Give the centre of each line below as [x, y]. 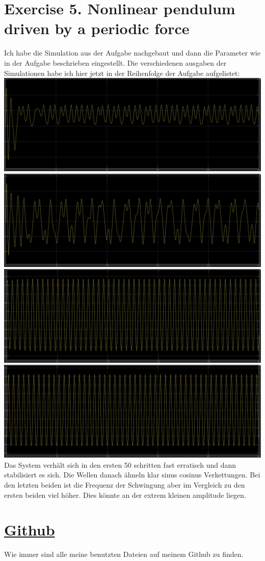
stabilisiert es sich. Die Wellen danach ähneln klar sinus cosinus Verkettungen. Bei [132, 475]
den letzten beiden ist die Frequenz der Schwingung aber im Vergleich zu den [125, 485]
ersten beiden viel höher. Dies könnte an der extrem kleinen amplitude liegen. [125, 495]
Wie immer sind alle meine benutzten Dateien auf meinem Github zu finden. [124, 554]
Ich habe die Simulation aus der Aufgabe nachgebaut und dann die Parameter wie [132, 53]
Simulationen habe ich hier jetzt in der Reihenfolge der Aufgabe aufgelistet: [122, 73]
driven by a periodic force [97, 28]
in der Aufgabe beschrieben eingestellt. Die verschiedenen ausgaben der [115, 62]
